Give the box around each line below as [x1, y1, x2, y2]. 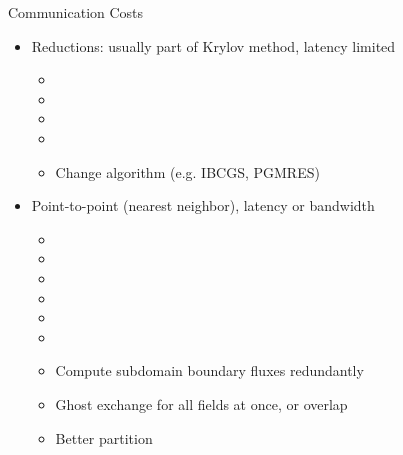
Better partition [55, 427, 153, 448]
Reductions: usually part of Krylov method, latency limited [31, 35, 396, 56]
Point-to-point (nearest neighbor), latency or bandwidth [31, 195, 375, 216]
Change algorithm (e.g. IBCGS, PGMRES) [55, 161, 320, 182]
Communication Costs [8, 2, 144, 22]
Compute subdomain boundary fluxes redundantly [55, 360, 364, 381]
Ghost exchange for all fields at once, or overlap [55, 393, 348, 414]
